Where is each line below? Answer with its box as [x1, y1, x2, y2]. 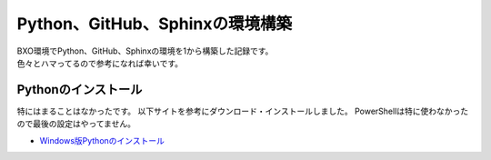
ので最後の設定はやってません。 [16, 118, 136, 129]
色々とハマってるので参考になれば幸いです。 [16, 57, 184, 68]
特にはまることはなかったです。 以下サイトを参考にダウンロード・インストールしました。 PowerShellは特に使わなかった [16, 105, 469, 116]
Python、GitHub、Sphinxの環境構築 [16, 14, 293, 34]
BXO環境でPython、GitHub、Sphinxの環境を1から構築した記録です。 [16, 45, 274, 56]
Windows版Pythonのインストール [39, 135, 165, 145]
